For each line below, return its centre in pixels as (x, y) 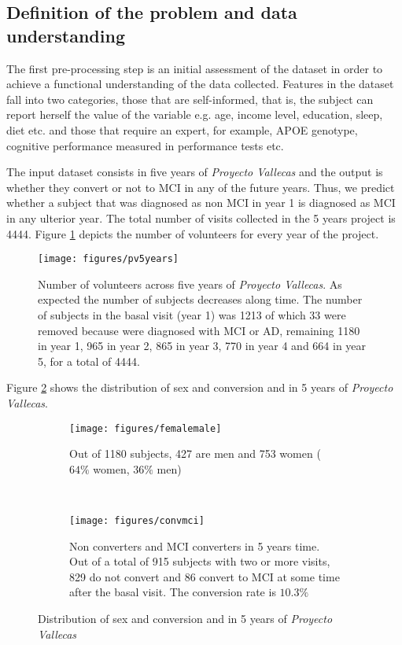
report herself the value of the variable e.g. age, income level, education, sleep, (195, 114)
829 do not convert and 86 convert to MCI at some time (205, 576)
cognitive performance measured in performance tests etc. (145, 145)
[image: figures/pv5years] (108, 259)
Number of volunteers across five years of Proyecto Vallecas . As (190, 284)
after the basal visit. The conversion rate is (173, 592)
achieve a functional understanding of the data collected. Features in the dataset (200, 84)
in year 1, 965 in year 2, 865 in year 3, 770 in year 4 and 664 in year (202, 346)
